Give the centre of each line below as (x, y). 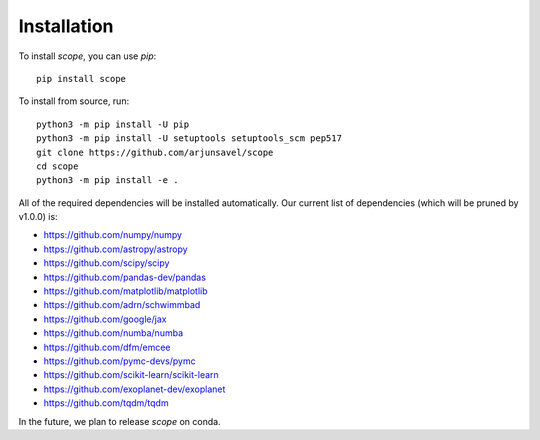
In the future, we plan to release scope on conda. (119, 421)
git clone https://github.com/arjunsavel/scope (155, 152)
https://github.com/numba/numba (113, 333)
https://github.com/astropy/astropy (116, 249)
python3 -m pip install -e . (107, 180)
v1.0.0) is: (38, 217)
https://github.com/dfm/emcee (107, 347)
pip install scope (81, 78)
